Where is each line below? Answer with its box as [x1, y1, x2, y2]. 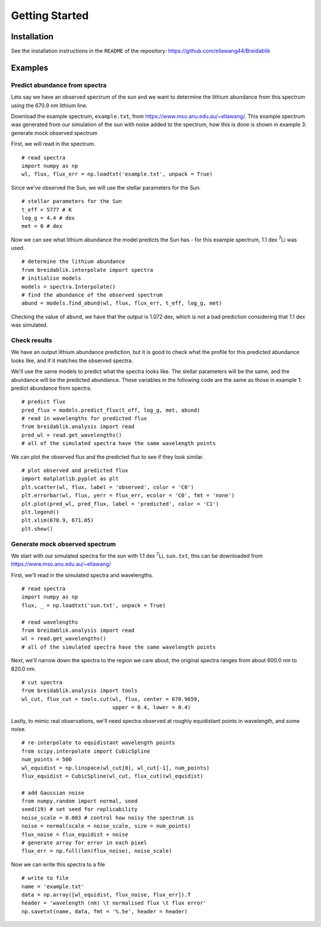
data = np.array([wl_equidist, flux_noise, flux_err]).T [21, 891, 191, 898]
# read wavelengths [21, 619, 78, 625]
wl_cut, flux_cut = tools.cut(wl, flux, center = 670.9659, [21, 696, 200, 702]
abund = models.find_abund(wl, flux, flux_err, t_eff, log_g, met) [21, 300, 222, 306]
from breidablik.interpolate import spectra [21, 267, 154, 273]
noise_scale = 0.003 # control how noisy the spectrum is [21, 814, 194, 821]
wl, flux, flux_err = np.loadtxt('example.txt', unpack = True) [21, 171, 213, 178]
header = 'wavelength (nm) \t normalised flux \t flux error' [21, 900, 207, 907]
